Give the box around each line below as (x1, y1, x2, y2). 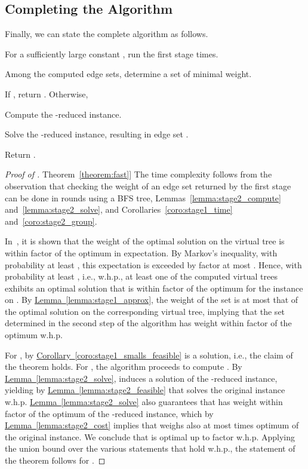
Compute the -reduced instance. (5, 108, 122, 120)
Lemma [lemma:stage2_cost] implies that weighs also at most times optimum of (5, 419, 299, 431)
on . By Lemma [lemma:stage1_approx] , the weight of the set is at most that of (5, 293, 298, 306)
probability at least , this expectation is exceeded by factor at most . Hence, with (5, 258, 302, 271)
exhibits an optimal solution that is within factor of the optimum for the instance (5, 281, 303, 294)
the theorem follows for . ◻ (5, 454, 106, 467)
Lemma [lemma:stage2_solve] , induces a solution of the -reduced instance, (5, 372, 278, 384)
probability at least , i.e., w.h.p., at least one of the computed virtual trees (5, 270, 278, 283)
